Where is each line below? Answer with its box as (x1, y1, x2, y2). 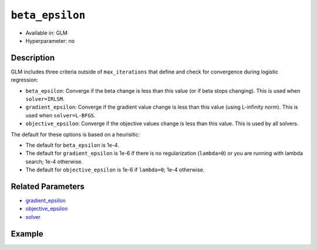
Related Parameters (11, 181, 85, 191)
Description (11, 53, 55, 63)
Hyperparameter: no (25, 37, 75, 44)
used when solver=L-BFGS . (25, 112, 96, 119)
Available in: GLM (25, 29, 68, 36)
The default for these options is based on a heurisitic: (11, 131, 140, 138)
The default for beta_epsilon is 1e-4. (25, 141, 120, 148)
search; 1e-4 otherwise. (25, 158, 83, 165)
